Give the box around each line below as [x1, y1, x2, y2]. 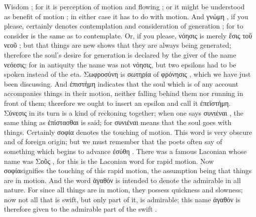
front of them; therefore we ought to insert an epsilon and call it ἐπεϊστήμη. [4, 97, 231, 108]
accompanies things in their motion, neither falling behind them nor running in [4, 88, 243, 98]
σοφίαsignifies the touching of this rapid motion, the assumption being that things [4, 165, 252, 176]
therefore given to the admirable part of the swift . [4, 204, 157, 214]
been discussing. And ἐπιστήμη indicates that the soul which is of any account [4, 78, 239, 89]
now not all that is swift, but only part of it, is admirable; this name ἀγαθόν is [4, 194, 241, 204]
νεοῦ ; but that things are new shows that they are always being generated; [4, 40, 231, 50]
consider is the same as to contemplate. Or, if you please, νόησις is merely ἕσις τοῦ [4, 30, 253, 40]
